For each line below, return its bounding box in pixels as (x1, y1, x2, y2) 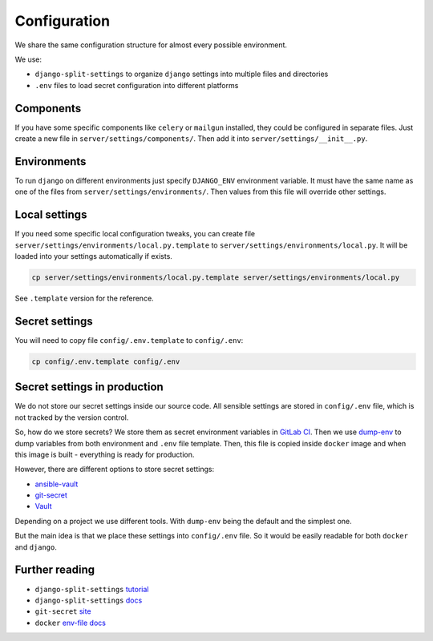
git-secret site (34, 607, 91, 616)
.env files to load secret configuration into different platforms (34, 80, 239, 90)
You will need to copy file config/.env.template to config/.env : (14, 335, 244, 345)
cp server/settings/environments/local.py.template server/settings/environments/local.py (31, 272, 400, 282)
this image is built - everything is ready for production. (14, 450, 195, 459)
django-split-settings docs (34, 595, 143, 605)
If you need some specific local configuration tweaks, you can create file (14, 229, 256, 239)
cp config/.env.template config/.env (31, 357, 180, 366)
